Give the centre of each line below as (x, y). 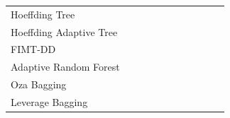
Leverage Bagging (49, 101)
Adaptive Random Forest (65, 67)
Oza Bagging (39, 84)
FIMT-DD (33, 49)
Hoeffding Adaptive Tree (64, 31)
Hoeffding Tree (43, 14)
